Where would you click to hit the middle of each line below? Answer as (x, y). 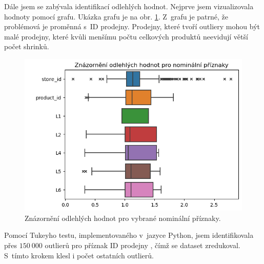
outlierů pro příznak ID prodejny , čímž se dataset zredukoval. (143, 245)
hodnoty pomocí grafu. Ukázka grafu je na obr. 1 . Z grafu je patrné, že (116, 16)
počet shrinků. (27, 46)
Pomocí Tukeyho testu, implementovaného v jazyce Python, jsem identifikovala (129, 235)
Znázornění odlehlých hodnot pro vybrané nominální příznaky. (123, 218)
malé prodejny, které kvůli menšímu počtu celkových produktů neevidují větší (126, 36)
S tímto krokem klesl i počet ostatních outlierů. (79, 255)
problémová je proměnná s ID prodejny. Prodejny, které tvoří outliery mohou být (132, 26)
